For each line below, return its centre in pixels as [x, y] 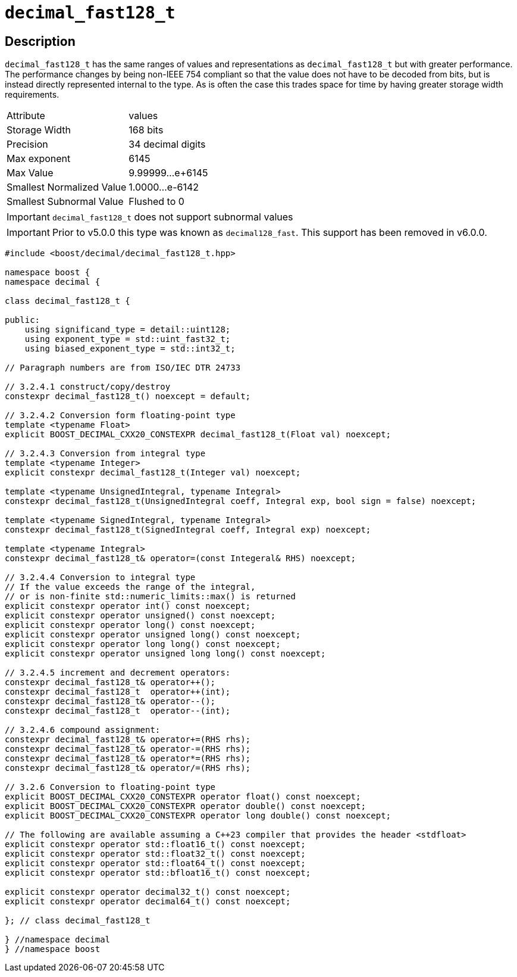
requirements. [32, 95]
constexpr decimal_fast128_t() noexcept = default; [128, 396]
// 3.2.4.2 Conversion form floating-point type [120, 416]
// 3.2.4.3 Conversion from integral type [105, 454]
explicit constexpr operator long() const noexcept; [130, 625]
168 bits [146, 130]
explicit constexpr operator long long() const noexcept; [143, 644]
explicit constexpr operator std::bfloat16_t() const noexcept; [158, 873]
